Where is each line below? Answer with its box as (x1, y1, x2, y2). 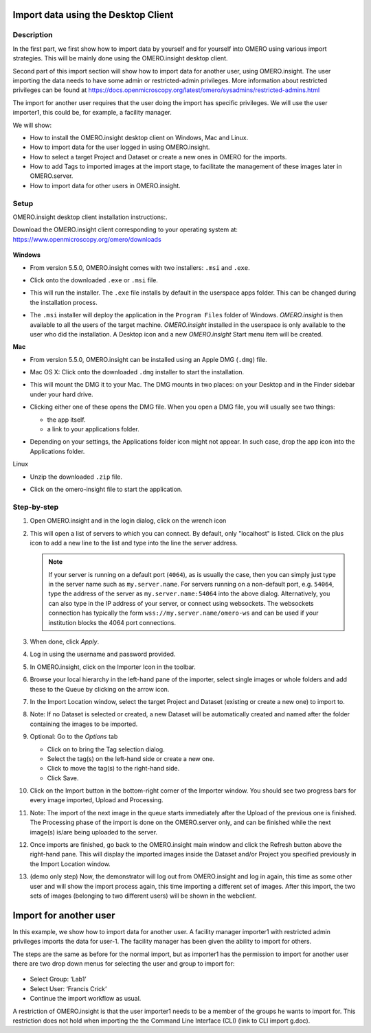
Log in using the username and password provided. (30, 650, 176, 659)
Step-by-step (12, 502, 59, 512)
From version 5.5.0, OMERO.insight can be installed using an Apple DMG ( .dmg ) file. (30, 355, 267, 363)
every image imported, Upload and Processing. (30, 796, 164, 804)
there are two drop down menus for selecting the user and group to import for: (12, 960, 235, 968)
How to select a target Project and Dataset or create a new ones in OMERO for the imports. (30, 152, 287, 161)
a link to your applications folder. (47, 425, 140, 433)
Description (12, 30, 53, 40)
